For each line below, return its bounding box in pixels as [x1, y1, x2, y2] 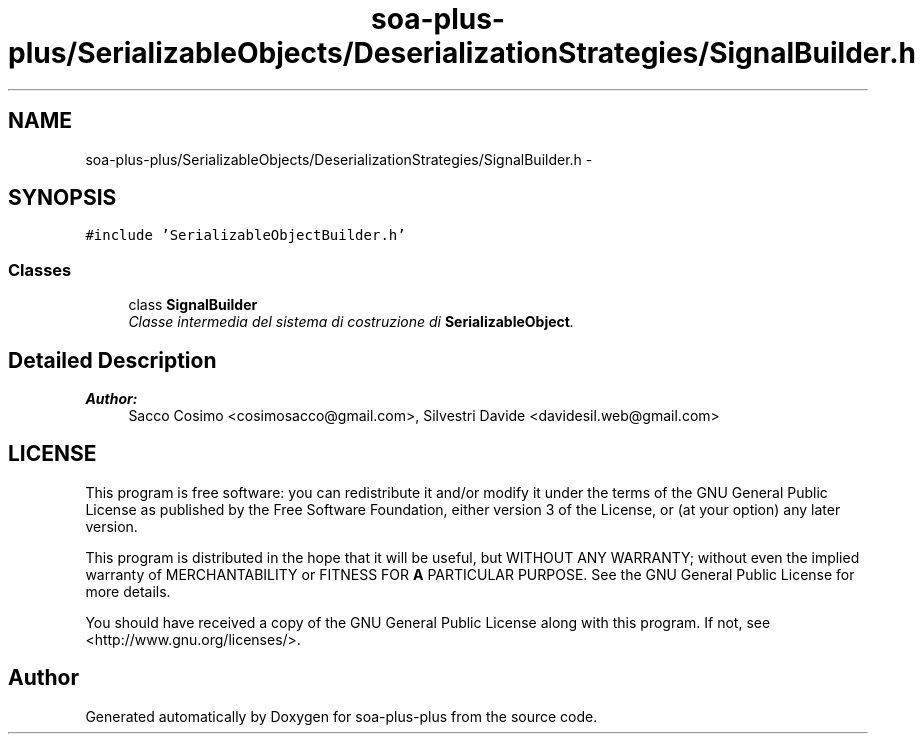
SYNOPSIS [8, 185, 117, 211]
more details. [85, 582, 171, 600]
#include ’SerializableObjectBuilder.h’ [85, 227, 406, 244]
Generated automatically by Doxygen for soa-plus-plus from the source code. [85, 707, 598, 725]
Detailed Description [8, 347, 217, 373]
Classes [8, 259, 72, 280]
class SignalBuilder [128, 296, 258, 314]
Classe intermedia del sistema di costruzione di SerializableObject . [128, 313, 574, 331]
